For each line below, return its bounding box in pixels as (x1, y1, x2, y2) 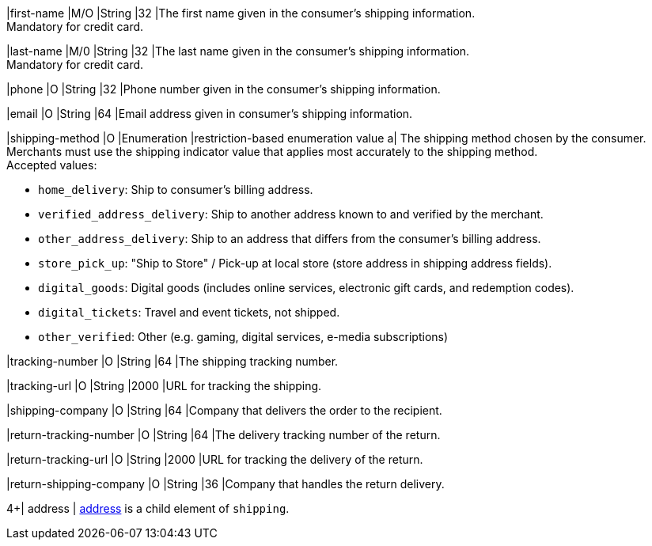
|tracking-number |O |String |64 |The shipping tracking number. (6, 355, 339, 368)
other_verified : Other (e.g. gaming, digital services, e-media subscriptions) (38, 330, 449, 343)
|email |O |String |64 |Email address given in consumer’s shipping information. (6, 107, 413, 120)
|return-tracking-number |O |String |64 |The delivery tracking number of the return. (6, 428, 441, 442)
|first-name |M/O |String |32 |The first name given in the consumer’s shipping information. (6, 6, 476, 20)
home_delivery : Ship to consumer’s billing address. (38, 183, 313, 196)
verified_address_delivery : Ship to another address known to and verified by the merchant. (38, 207, 544, 221)
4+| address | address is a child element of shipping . (6, 502, 290, 515)
